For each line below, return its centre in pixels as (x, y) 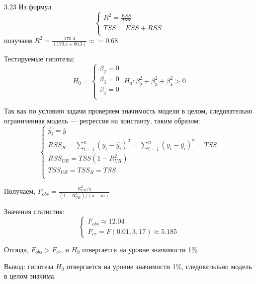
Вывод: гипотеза (29, 266)
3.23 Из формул (28, 6)
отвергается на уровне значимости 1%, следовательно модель (159, 266)
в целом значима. (30, 276)
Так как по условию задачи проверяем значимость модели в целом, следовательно (128, 111)
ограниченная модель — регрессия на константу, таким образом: (102, 121)
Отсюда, (16, 250)
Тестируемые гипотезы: (40, 58)
